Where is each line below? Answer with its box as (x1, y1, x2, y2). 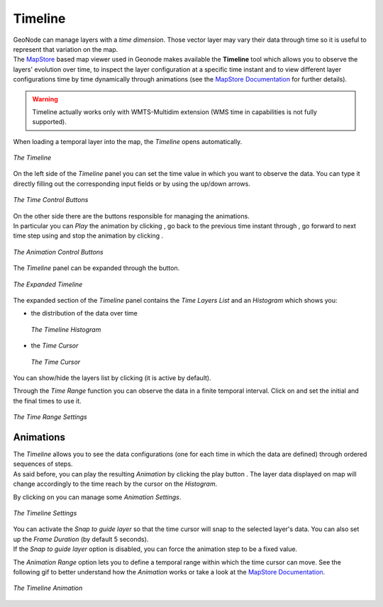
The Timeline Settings (13, 508, 77, 517)
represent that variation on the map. (13, 45, 118, 53)
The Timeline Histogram (30, 325, 101, 333)
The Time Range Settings (13, 413, 88, 421)
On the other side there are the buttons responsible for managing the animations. (13, 211, 250, 220)
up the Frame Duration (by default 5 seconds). (13, 535, 149, 543)
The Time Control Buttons (13, 196, 89, 204)
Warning (32, 94, 58, 103)
